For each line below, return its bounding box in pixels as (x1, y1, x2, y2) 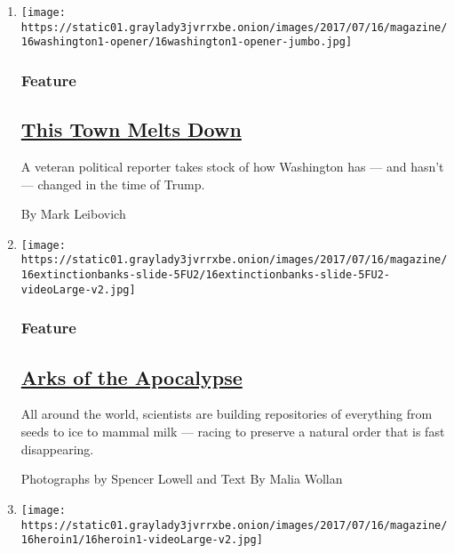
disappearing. (20, 439, 94, 458)
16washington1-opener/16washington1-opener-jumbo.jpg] (20, 36, 353, 49)
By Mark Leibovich (20, 204, 126, 223)
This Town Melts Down (20, 116, 242, 143)
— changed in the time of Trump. (20, 174, 205, 193)
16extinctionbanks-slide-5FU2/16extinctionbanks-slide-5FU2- (20, 268, 391, 282)
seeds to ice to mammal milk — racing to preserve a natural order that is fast (20, 422, 445, 441)
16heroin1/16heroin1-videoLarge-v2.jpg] (20, 533, 263, 547)
